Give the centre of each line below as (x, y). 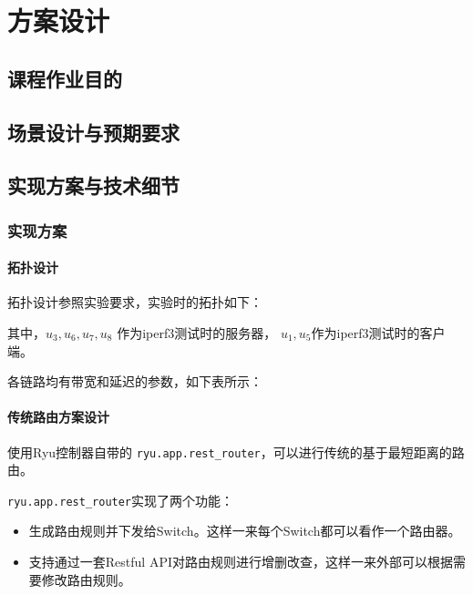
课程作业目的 (65, 78)
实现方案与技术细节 (93, 185)
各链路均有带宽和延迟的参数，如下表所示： (135, 381)
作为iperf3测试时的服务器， (197, 332)
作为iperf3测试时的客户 (378, 332)
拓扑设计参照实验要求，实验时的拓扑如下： (135, 302)
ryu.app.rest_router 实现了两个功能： (121, 500)
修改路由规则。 (86, 579)
